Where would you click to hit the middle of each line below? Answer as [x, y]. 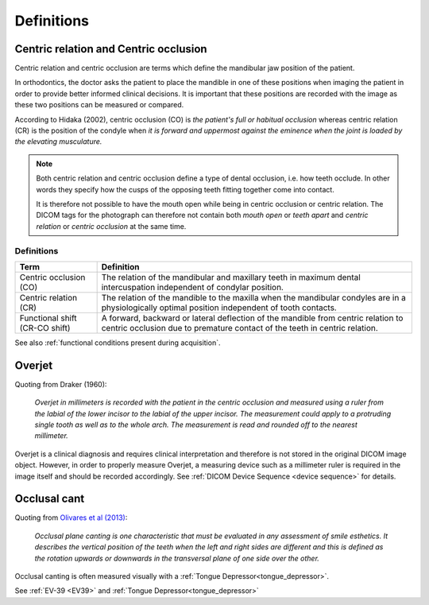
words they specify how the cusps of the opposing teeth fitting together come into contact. [186, 189]
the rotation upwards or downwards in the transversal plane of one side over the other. [177, 558]
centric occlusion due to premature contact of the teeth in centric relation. [240, 328]
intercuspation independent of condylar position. [192, 287]
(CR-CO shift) [45, 328]
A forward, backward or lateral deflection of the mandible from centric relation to [252, 318]
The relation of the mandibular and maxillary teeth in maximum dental [231, 277]
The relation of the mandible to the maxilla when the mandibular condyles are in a [254, 297]
